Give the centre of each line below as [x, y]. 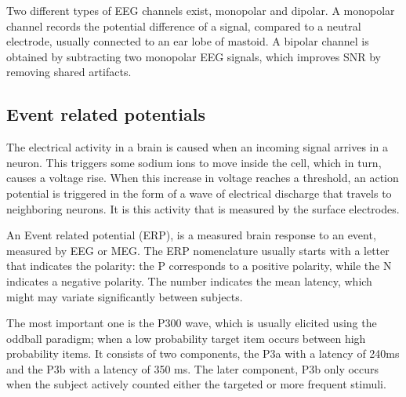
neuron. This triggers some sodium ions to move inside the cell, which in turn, [194, 162]
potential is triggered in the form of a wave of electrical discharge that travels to [199, 193]
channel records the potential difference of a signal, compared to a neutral [184, 25]
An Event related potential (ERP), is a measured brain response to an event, [191, 235]
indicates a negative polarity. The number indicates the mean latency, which [189, 280]
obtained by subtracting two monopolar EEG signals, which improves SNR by [194, 56]
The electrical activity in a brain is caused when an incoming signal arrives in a [197, 147]
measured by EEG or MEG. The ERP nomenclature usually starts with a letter [198, 250]
